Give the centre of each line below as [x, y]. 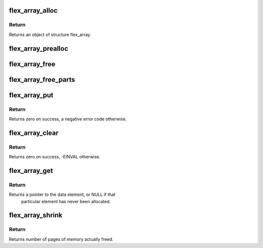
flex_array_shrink [36, 215]
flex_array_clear [34, 133]
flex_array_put [31, 95]
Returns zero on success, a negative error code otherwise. [68, 119]
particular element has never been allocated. [66, 201]
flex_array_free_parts [42, 80]
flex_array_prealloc [38, 48]
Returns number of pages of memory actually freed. [61, 239]
